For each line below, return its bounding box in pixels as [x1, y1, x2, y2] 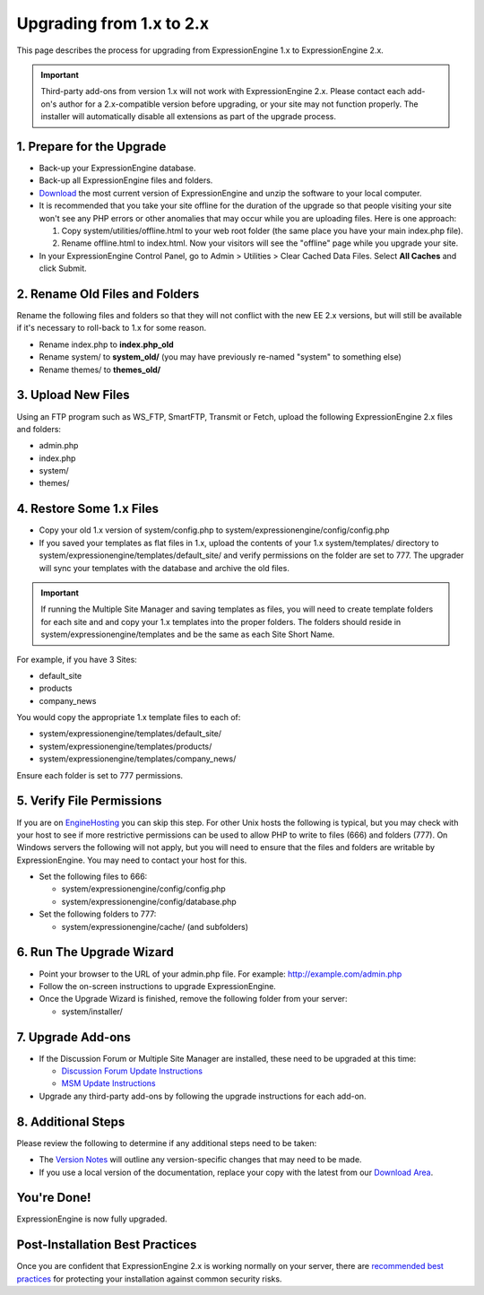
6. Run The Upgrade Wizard [16, 944, 174, 960]
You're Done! [16, 1190, 91, 1205]
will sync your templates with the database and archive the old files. [39, 562, 290, 573]
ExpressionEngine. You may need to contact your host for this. [16, 855, 247, 865]
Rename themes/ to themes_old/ [39, 364, 161, 375]
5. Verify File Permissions [16, 794, 162, 809]
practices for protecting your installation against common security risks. [16, 1273, 282, 1284]
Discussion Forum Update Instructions [61, 1065, 203, 1076]
